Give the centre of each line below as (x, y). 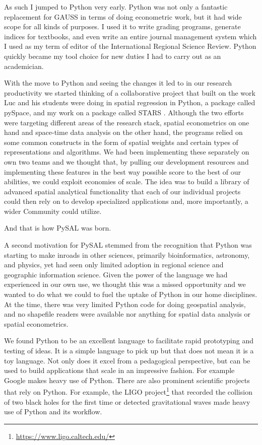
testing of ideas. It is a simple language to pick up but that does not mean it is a (129, 350)
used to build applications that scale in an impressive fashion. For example (119, 370)
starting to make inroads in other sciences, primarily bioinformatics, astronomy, (127, 254)
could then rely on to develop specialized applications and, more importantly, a (126, 201)
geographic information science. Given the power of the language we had (116, 274)
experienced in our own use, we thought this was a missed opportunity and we (125, 284)
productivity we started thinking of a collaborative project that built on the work (130, 92)
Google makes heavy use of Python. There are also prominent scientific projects (127, 380)
